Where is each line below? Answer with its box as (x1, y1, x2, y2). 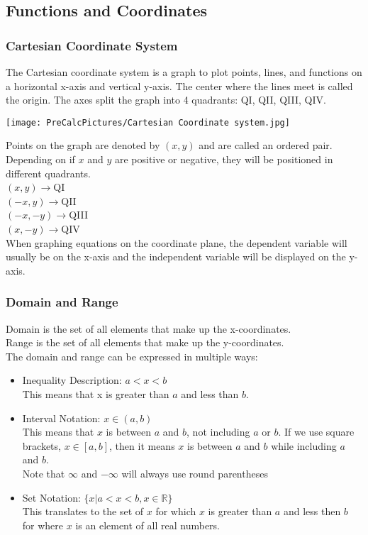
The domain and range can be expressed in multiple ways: (6, 348, 258, 363)
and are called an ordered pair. (199, 138, 333, 153)
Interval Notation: (22, 410, 101, 425)
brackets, (22, 438, 61, 453)
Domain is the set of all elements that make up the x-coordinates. (6, 321, 291, 336)
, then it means (109, 438, 175, 453)
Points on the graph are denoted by (6, 138, 160, 153)
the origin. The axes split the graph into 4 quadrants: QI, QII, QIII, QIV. (6, 92, 326, 107)
